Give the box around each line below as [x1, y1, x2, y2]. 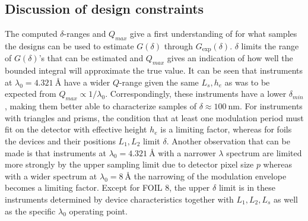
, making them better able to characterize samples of [5, 100, 197, 112]
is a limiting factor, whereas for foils [160, 123, 292, 135]
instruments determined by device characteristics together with [5, 192, 234, 205]
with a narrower [158, 146, 216, 159]
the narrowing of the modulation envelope [134, 169, 287, 182]
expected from [5, 87, 56, 100]
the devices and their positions [5, 135, 116, 147]
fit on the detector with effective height [5, 123, 147, 135]
